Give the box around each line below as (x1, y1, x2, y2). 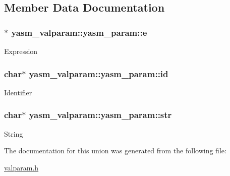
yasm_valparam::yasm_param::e (11, 26, 147, 38)
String (4, 128, 23, 139)
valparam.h (4, 162, 39, 172)
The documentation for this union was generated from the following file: (4, 145, 226, 156)
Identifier (4, 87, 32, 97)
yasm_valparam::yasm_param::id (29, 67, 168, 80)
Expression (4, 46, 38, 56)
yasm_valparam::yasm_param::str (29, 108, 172, 121)
